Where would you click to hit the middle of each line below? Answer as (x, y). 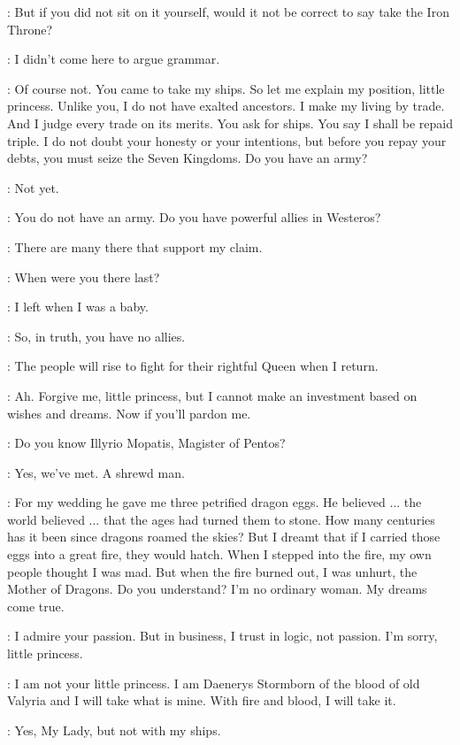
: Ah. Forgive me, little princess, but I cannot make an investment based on (212, 395)
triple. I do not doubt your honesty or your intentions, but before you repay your (227, 140)
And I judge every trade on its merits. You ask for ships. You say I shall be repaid (230, 123)
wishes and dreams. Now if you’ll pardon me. (129, 413)
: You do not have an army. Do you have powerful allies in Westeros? (194, 217)
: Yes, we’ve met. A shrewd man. (96, 472)
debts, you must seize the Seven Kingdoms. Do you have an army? (188, 158)
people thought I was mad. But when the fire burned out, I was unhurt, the (212, 571)
